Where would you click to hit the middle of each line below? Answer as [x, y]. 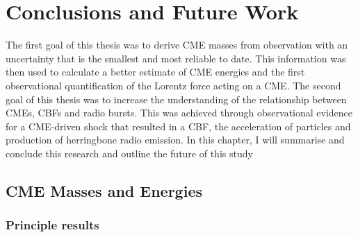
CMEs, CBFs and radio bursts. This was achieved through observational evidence [179, 113]
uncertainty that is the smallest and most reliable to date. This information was [176, 58]
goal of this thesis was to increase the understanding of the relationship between [176, 99]
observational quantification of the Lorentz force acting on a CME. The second [173, 85]
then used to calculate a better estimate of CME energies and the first [155, 72]
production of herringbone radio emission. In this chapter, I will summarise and [175, 140]
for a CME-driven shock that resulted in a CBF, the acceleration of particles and [178, 126]
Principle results [52, 225]
